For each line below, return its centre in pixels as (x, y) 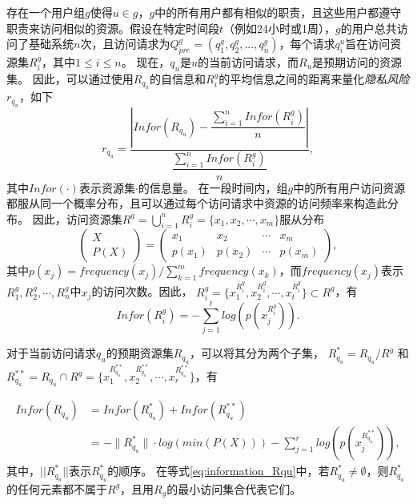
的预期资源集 (140, 353)
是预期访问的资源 (357, 61)
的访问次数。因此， (142, 291)
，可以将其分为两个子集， (257, 353)
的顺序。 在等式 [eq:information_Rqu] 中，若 (219, 471)
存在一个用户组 (46, 12)
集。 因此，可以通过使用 (70, 78)
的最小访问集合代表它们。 (234, 488)
